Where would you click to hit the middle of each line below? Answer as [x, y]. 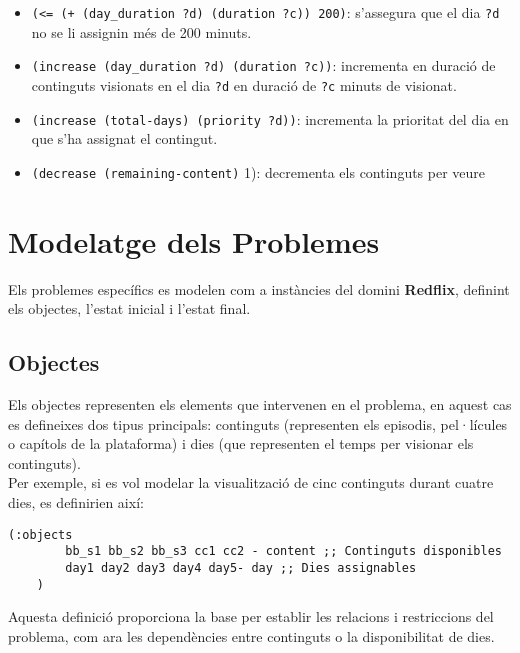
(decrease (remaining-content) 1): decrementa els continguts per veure [258, 171]
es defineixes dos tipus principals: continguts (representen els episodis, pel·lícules [258, 423]
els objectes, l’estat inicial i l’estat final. [129, 308]
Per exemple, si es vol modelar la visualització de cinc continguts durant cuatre [251, 482]
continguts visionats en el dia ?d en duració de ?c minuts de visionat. [244, 84]
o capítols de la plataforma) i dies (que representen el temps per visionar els [241, 443]
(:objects [40, 534]
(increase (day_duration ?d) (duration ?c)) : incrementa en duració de [263, 65]
